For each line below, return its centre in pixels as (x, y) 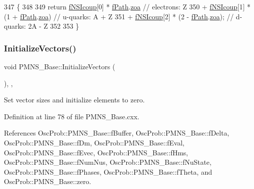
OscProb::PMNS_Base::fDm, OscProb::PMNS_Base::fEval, (94, 142)
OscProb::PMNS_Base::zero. (48, 181)
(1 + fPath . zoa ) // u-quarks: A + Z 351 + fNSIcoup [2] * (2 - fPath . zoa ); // (119, 16)
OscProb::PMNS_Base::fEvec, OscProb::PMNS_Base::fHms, (96, 152)
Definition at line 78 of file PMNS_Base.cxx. (72, 116)
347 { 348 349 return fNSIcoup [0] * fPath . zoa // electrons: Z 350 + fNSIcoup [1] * (127, 6)
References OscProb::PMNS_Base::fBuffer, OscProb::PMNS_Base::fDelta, (117, 133)
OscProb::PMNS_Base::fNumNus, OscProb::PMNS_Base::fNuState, (108, 162)
